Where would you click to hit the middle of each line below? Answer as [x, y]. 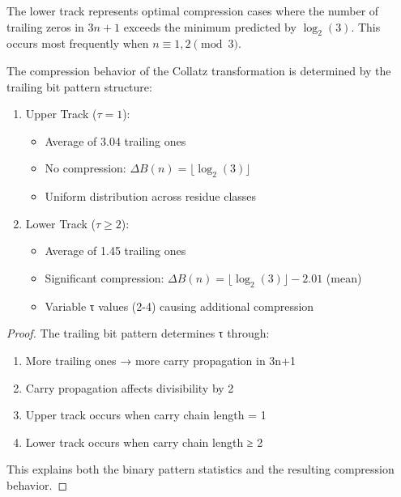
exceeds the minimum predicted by [210, 26]
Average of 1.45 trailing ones [115, 251]
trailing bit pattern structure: [79, 86]
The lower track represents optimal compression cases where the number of [193, 11]
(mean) [344, 277]
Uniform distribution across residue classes [151, 196]
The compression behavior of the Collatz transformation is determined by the [199, 70]
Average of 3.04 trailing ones [115, 140]
